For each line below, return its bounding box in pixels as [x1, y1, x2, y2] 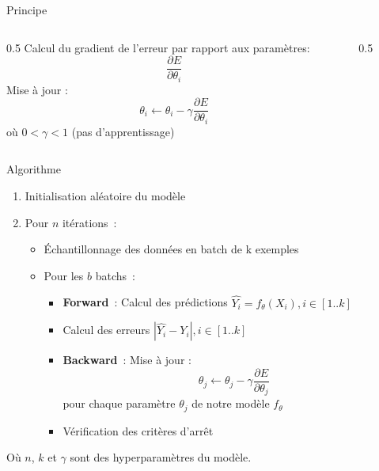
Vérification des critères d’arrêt [63, 422, 214, 439]
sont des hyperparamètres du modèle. [70, 449, 252, 465]
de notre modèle [191, 395, 270, 412]
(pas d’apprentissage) [71, 123, 175, 139]
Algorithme [6, 161, 61, 177]
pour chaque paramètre [63, 395, 176, 412]
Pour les [44, 267, 84, 283]
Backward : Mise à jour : [63, 351, 191, 368]
